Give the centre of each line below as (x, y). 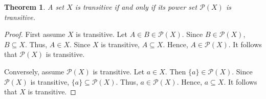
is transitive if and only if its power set (136, 7)
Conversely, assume (34, 71)
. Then (175, 71)
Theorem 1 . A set (34, 7)
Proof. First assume (35, 34)
